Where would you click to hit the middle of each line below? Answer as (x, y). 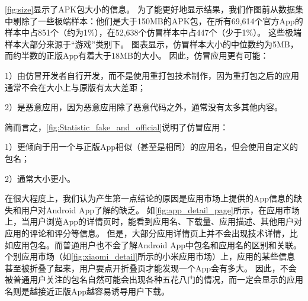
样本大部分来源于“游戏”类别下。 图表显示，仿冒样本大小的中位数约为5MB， (152, 44)
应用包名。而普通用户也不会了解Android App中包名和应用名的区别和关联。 (157, 244)
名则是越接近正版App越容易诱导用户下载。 (87, 291)
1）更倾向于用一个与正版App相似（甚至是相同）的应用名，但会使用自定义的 (152, 147)
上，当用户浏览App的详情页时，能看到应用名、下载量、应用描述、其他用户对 (154, 221)
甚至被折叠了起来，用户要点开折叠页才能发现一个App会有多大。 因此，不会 (151, 268)
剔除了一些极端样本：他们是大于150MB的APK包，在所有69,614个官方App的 (158, 20)
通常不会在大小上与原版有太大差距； (75, 87)
